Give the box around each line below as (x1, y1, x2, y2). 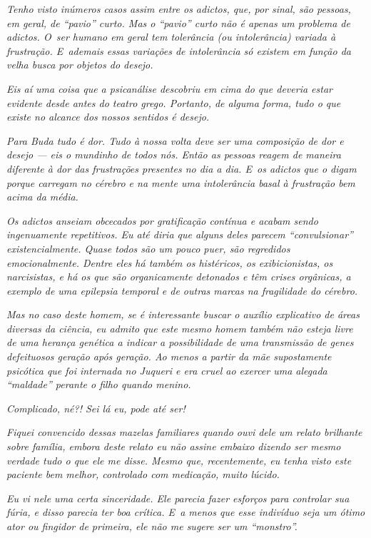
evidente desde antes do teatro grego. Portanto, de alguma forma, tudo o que (6, 95, 341, 110)
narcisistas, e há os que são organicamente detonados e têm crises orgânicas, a (6, 269, 351, 284)
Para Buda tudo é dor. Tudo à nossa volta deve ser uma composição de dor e (6, 133, 344, 148)
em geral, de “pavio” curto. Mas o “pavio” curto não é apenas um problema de (6, 15, 350, 30)
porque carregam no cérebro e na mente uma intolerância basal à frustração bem (6, 175, 355, 190)
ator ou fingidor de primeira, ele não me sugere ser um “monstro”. (6, 519, 298, 533)
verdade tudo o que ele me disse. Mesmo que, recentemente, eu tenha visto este (6, 452, 352, 467)
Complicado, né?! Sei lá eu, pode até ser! (6, 400, 185, 415)
